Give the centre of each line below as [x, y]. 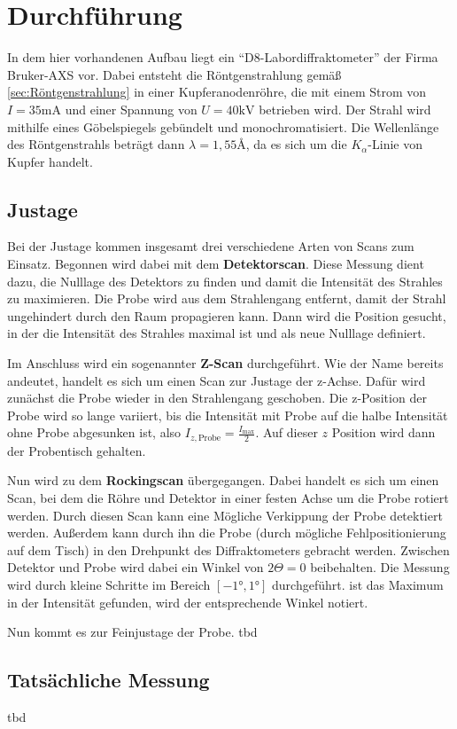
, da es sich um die [296, 144]
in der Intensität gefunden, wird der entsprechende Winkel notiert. [188, 602]
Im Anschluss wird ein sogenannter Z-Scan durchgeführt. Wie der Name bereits [225, 363]
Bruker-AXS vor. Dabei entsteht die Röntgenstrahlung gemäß [174, 74]
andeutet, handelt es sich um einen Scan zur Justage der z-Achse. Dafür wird [217, 380]
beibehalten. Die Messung [380, 567]
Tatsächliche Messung [108, 680]
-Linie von [395, 144]
